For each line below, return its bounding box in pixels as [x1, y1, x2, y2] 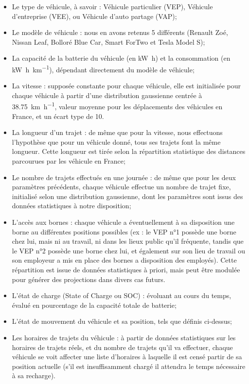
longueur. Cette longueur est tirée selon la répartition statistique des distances [12, 146, 246, 156]
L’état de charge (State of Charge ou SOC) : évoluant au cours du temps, [12, 290, 231, 301]
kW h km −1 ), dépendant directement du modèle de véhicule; [12, 63, 195, 74]
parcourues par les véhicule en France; [12, 156, 125, 166]
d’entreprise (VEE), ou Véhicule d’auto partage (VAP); [12, 11, 177, 21]
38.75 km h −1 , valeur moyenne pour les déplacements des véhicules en [12, 100, 223, 112]
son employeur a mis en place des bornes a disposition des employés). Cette [12, 255, 237, 265]
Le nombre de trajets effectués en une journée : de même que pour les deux [12, 172, 236, 182]
